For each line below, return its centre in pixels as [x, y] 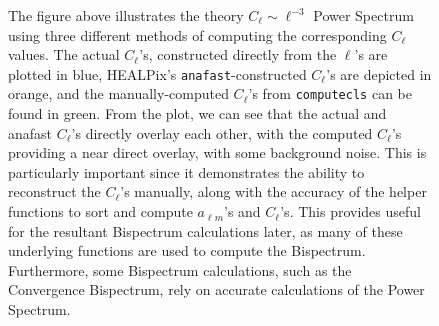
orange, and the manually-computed [118, 93]
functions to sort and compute [100, 211]
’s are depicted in [379, 73]
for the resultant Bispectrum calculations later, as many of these [205, 230]
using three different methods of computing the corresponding [197, 34]
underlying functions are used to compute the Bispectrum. [187, 250]
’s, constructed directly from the [238, 54]
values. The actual [64, 54]
